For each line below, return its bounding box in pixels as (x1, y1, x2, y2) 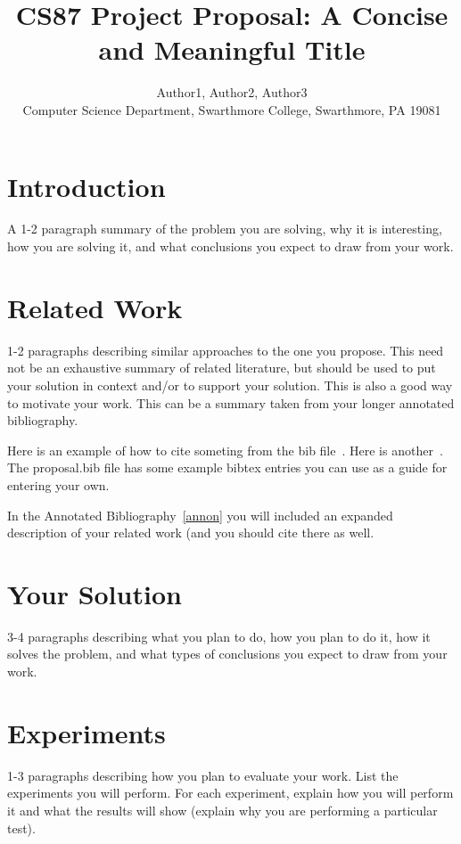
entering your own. (7, 475, 110, 494)
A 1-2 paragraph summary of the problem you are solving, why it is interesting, (7, 219, 442, 238)
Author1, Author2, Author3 (156, 83, 308, 102)
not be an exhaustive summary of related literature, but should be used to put (7, 358, 436, 377)
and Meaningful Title (98, 31, 366, 68)
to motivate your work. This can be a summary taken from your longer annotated (7, 393, 455, 412)
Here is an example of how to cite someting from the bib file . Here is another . (7, 440, 443, 459)
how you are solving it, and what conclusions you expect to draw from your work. (7, 237, 454, 256)
